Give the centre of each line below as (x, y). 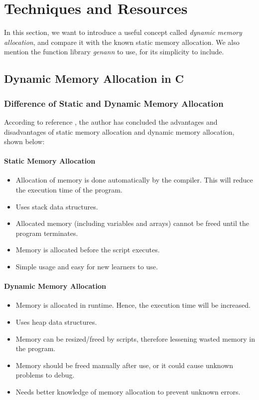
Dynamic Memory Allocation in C (94, 79)
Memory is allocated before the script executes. (88, 250)
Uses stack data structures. (57, 206)
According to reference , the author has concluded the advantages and (111, 121)
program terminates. (47, 233)
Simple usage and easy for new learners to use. (87, 267)
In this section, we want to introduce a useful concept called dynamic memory (123, 32)
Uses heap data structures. (56, 322)
